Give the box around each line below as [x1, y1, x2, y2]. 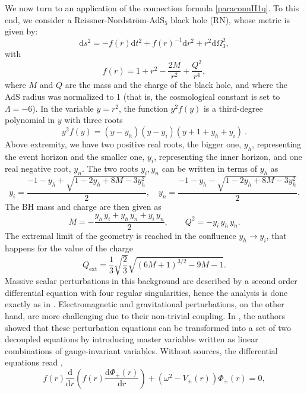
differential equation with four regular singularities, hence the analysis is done [5, 286, 288, 298]
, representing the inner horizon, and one [154, 150, 302, 162]
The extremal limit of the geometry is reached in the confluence [5, 229, 236, 242]
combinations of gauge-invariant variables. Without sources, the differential [5, 344, 278, 357]
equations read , [5, 356, 63, 368]
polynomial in [5, 114, 55, 126]
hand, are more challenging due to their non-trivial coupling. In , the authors [5, 309, 286, 321]
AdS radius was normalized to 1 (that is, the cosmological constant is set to [5, 90, 280, 103]
